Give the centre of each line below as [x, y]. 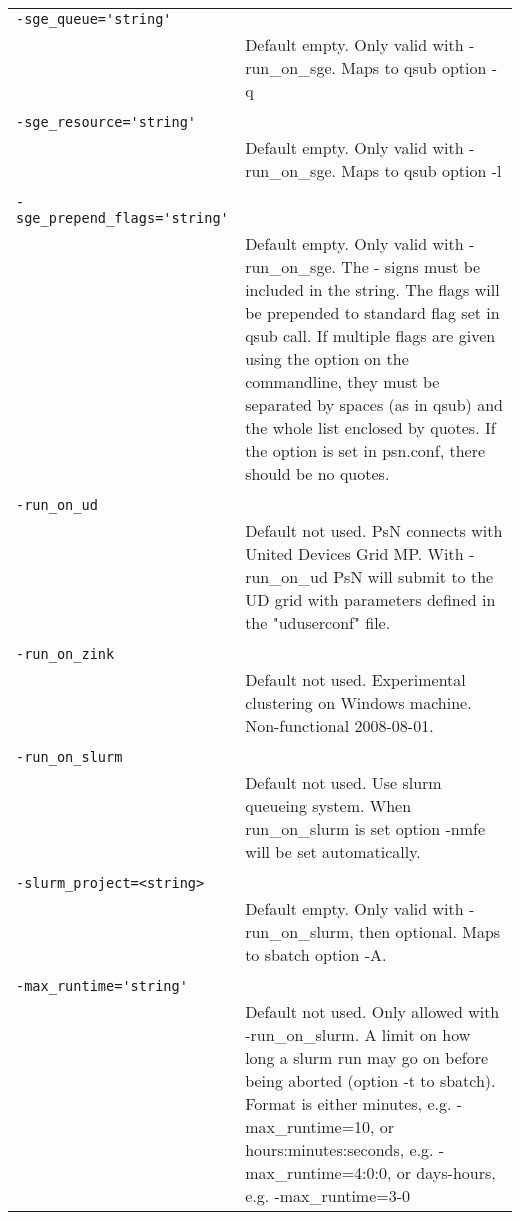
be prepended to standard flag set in [372, 312]
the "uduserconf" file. [318, 622]
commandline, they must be [342, 381]
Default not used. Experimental [355, 679]
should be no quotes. [317, 473]
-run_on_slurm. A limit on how [358, 1034]
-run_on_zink [65, 654]
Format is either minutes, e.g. [348, 1103]
